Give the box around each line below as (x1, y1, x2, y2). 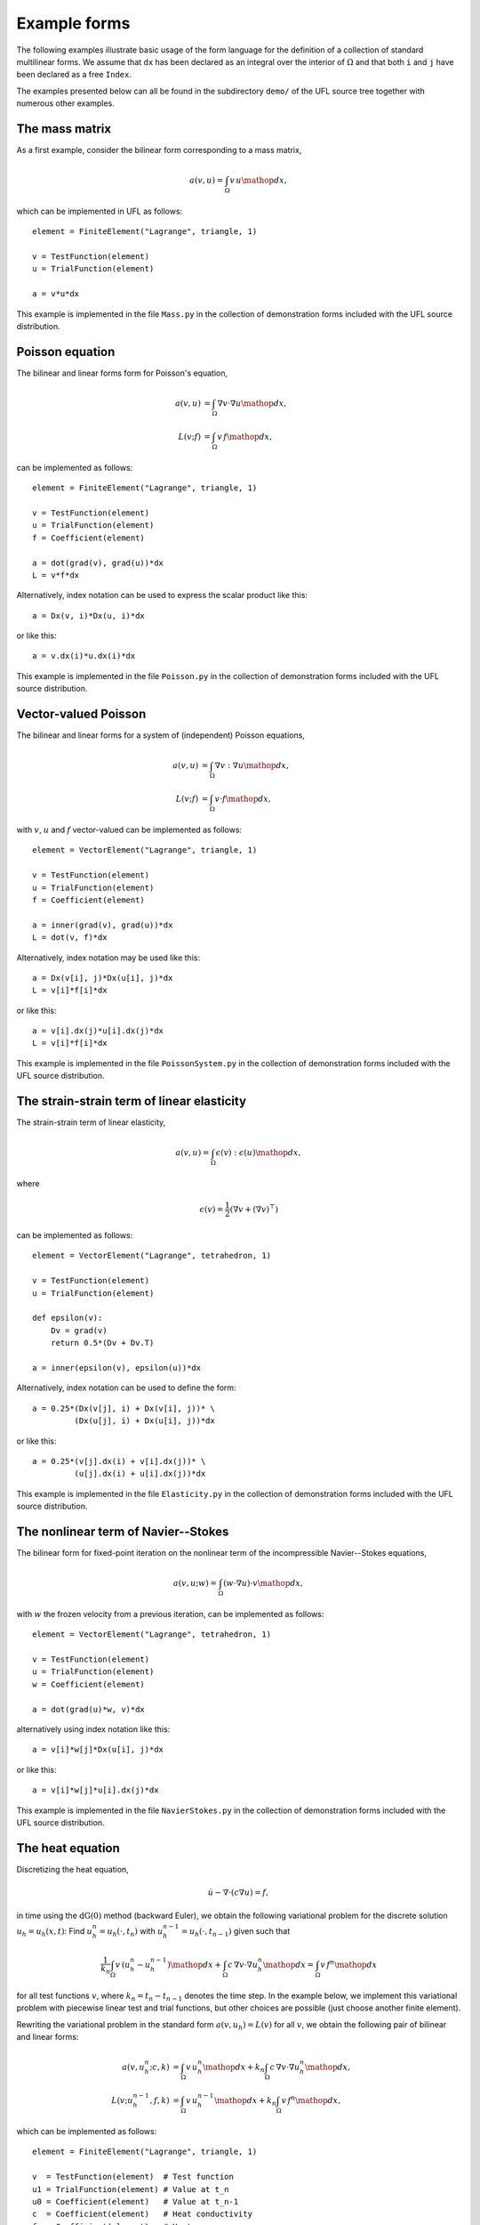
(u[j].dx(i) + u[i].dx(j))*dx (74, 1468, 206, 1479)
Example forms (16, 13, 131, 33)
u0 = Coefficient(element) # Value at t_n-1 (32, 2197, 239, 2206)
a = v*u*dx (32, 289, 80, 299)
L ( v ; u (111, 2096, 133, 2106)
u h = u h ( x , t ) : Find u (16, 1925, 93, 1938)
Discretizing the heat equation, (16, 1864, 129, 1874)
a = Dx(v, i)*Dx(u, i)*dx (32, 611, 146, 620)
